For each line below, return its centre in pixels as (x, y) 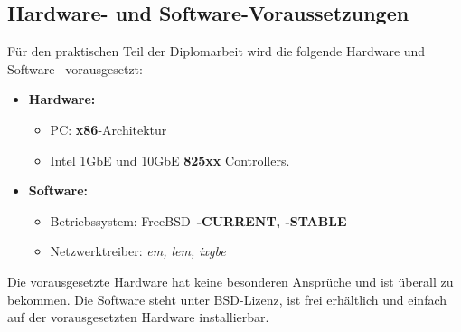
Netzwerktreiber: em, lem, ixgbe (138, 251)
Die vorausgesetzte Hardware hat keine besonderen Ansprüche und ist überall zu (230, 281)
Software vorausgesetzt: (75, 68)
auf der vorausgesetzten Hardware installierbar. (138, 317)
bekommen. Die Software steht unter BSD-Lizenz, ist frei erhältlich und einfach (227, 299)
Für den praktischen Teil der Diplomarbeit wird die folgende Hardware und (216, 51)
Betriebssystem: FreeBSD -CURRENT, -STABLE (198, 220)
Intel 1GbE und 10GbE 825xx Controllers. (170, 160)
